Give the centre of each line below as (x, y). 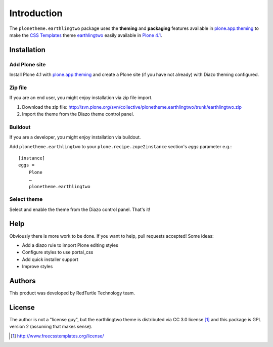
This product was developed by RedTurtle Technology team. (72, 293)
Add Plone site (28, 64)
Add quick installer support (50, 259)
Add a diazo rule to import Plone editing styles (70, 245)
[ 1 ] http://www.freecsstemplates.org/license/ (57, 336)
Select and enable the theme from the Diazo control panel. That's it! (80, 209)
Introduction (36, 13)
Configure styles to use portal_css (58, 252)
